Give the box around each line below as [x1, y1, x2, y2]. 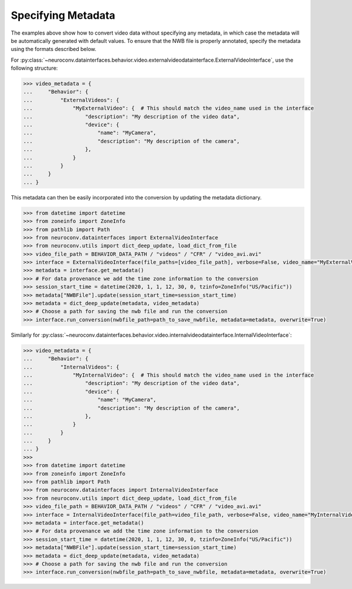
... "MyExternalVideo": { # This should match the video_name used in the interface [23, 105, 314, 111]
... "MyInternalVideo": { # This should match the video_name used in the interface [23, 371, 314, 378]
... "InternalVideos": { [23, 364, 120, 370]
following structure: [11, 65, 58, 72]
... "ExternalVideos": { [23, 97, 120, 103]
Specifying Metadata [11, 9, 116, 22]
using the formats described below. [11, 46, 97, 53]
